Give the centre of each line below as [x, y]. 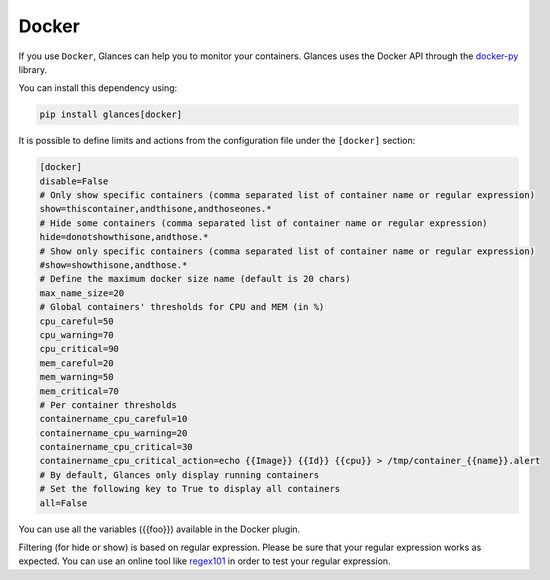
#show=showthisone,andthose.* [113, 265]
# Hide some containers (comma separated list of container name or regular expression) [264, 223]
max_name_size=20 [82, 293]
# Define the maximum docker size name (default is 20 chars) [195, 279]
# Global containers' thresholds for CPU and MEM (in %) [182, 307]
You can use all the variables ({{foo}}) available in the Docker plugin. [159, 529]
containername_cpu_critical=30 [116, 447]
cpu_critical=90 [79, 349]
